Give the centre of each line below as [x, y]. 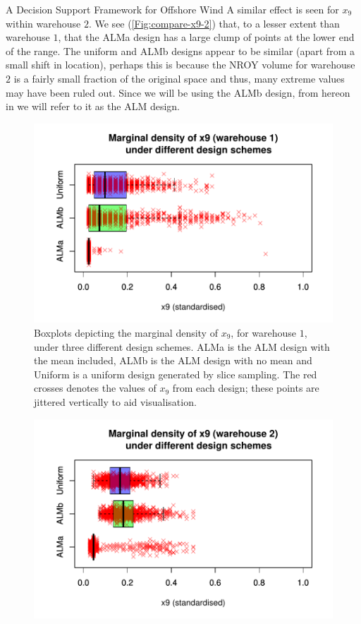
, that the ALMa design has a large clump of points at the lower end [206, 37]
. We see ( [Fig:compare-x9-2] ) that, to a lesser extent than [214, 23]
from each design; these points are [246, 388]
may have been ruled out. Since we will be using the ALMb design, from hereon [178, 92]
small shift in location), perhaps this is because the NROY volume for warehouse [180, 65]
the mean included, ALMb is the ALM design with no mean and [173, 360]
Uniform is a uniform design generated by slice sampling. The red [176, 374]
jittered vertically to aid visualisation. [115, 401]
